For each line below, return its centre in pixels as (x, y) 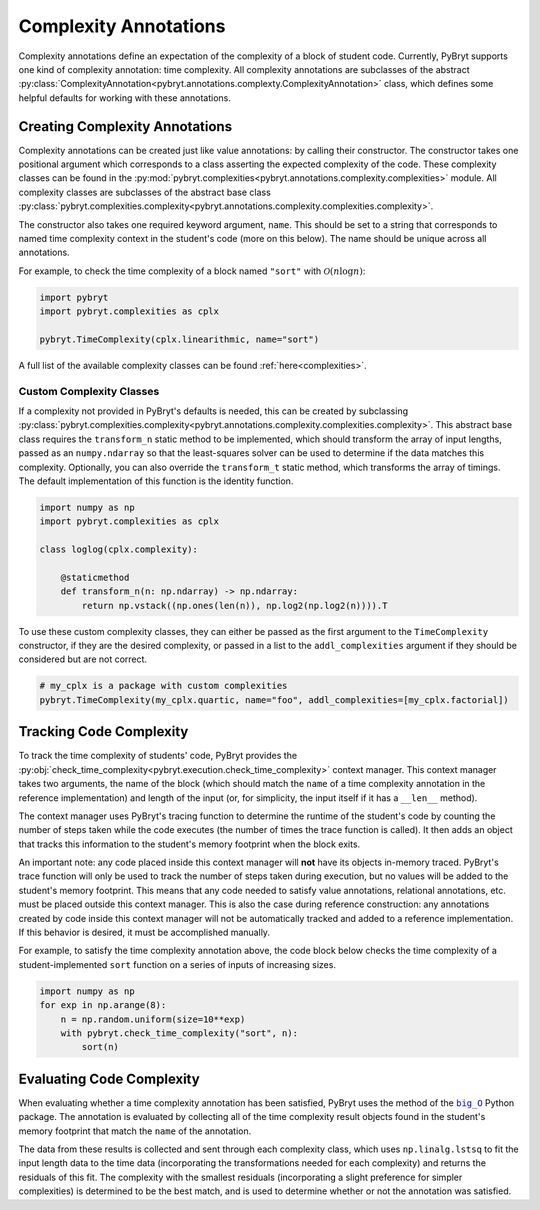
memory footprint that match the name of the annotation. (135, 1131)
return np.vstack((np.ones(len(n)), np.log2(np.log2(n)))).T (234, 605)
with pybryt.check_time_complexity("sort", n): (179, 1033)
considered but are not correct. (83, 659)
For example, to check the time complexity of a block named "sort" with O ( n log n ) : (192, 271)
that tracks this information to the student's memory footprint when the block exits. (189, 844)
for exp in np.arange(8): (103, 1005)
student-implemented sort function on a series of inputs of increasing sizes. (177, 964)
